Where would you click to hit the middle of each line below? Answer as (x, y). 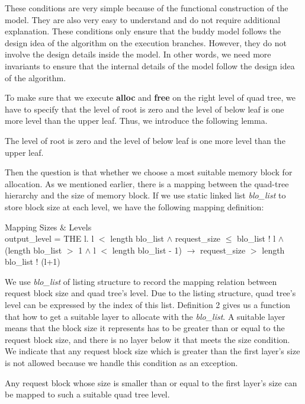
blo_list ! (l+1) (33, 262)
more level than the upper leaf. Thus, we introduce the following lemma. (136, 121)
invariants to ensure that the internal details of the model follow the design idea (150, 65)
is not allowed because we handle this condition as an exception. (121, 363)
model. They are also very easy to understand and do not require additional (143, 19)
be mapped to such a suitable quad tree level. (87, 394)
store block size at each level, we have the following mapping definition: (134, 206)
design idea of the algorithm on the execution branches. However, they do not (146, 42)
